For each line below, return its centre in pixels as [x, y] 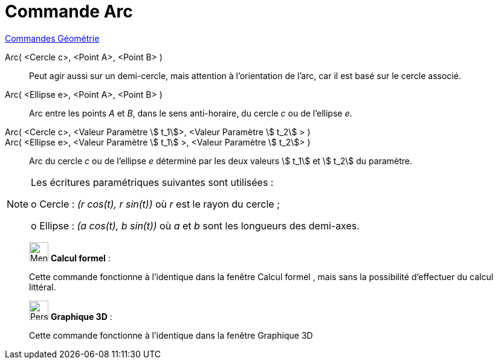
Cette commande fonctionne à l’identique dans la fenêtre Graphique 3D [171, 335]
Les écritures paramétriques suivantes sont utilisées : [152, 182]
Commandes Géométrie [52, 38]
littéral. [43, 287]
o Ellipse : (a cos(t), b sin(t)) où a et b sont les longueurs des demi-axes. [195, 225]
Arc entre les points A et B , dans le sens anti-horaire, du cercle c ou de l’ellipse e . [191, 113]
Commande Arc [69, 11]
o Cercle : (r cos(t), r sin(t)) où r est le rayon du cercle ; [155, 204]
